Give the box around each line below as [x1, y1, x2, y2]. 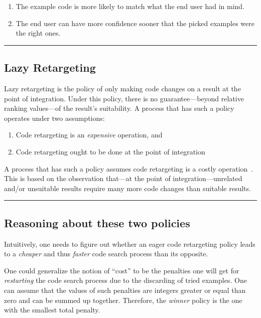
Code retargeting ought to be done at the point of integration [16, 146, 205, 156]
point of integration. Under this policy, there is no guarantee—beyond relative [4, 93, 244, 103]
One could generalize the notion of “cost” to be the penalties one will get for [4, 265, 239, 275]
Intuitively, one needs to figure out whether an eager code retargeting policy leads [4, 238, 255, 249]
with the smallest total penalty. [4, 304, 100, 315]
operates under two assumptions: [4, 112, 105, 123]
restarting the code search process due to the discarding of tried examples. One [4, 275, 247, 285]
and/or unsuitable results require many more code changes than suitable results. [4, 183, 251, 193]
